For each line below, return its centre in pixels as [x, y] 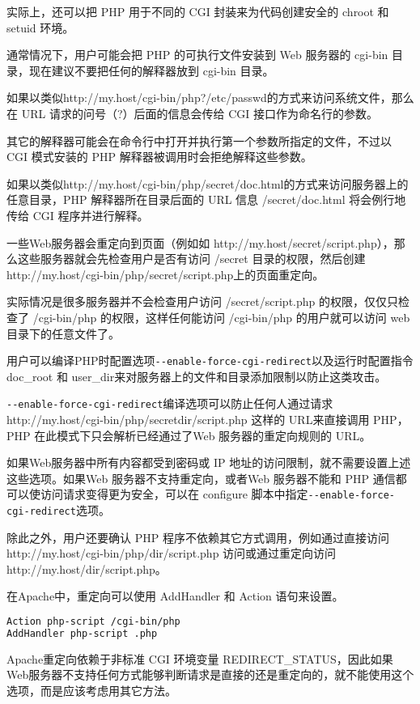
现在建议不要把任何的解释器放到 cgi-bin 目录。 [151, 70]
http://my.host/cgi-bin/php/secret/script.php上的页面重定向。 [165, 274]
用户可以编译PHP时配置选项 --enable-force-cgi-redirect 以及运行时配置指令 [210, 360]
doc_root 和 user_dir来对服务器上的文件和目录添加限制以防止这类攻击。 [197, 376]
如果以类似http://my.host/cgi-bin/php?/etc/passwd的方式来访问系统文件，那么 [210, 98]
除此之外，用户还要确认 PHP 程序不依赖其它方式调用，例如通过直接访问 [198, 537]
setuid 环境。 [40, 27]
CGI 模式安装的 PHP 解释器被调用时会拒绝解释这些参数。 [159, 157]
